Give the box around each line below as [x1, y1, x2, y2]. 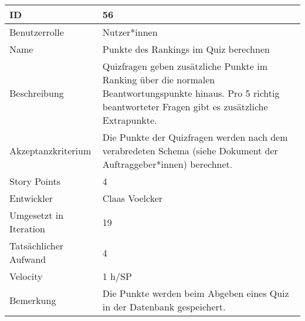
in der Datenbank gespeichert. [102, 300, 226, 313]
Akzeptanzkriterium [9, 144, 91, 157]
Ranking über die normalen [102, 73, 215, 86]
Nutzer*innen [102, 25, 158, 39]
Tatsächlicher [9, 239, 64, 252]
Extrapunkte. [102, 113, 157, 127]
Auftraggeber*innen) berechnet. [102, 157, 233, 171]
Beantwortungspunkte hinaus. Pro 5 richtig [102, 86, 280, 100]
